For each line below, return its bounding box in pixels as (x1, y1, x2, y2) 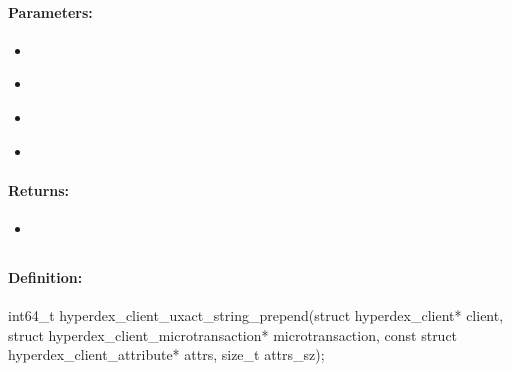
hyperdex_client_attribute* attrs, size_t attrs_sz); (8, 344, 325, 365)
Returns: (8, 179, 70, 200)
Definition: (8, 266, 83, 287)
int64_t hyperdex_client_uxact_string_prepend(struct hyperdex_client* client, (8, 305, 504, 326)
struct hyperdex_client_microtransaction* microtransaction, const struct (8, 324, 458, 345)
